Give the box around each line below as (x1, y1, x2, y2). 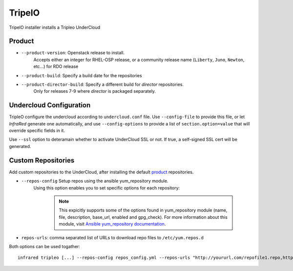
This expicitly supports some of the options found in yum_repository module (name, (59, 208, 228, 213)
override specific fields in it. (9, 127, 65, 134)
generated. (9, 143, 31, 149)
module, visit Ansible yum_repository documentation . (59, 221, 166, 227)
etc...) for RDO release (33, 63, 79, 69)
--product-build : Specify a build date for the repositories (21, 72, 142, 78)
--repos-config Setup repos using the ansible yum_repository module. (21, 178, 168, 184)
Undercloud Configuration (9, 101, 91, 109)
